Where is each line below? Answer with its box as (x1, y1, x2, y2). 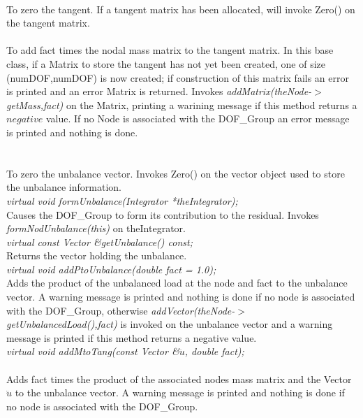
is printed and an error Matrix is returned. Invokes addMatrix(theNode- (6, 84, 312, 99)
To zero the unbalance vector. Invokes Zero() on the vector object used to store (6, 166, 345, 180)
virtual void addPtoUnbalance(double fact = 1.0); (6, 261, 216, 276)
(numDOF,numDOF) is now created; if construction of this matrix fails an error (6, 70, 349, 85)
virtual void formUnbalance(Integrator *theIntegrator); (6, 193, 238, 208)
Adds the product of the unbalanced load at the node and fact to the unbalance (6, 275, 348, 290)
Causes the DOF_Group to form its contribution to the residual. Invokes (6, 207, 319, 222)
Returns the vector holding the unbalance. (6, 248, 187, 263)
